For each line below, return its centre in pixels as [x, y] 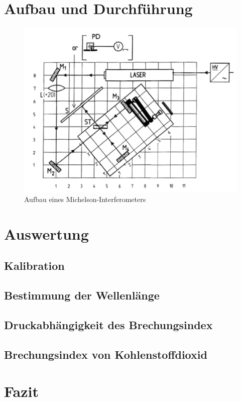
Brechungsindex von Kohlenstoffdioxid [106, 354]
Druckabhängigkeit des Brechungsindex [108, 325]
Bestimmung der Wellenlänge [82, 295]
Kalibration [34, 266]
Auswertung [46, 233]
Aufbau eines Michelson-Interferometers [85, 199]
